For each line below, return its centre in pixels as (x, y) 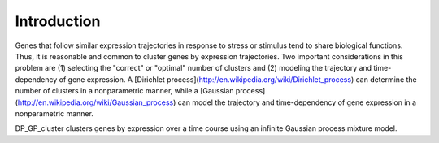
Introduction (58, 21)
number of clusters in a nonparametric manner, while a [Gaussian (124, 91)
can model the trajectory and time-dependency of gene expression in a (297, 102)
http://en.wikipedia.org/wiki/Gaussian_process (96, 102)
